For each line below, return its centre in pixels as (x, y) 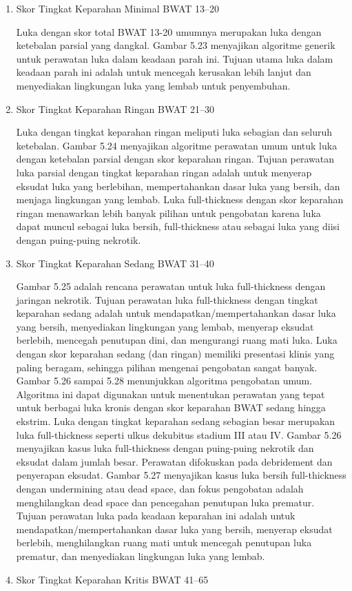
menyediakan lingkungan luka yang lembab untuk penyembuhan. (153, 85)
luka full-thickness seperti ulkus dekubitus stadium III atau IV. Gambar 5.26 (179, 434)
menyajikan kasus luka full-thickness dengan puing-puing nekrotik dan (165, 448)
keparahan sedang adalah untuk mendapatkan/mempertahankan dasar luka (176, 313)
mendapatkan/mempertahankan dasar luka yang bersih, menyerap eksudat (174, 529)
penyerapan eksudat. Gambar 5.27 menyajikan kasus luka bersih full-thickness (181, 475)
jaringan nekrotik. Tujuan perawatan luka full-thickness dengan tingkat (167, 299)
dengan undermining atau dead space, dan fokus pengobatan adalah (160, 488)
